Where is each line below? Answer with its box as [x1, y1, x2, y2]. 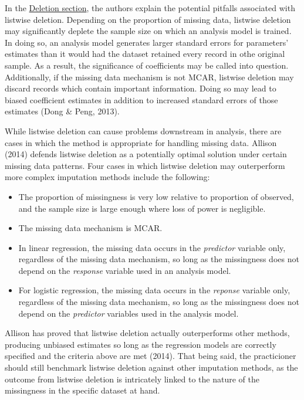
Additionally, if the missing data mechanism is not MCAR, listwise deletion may [5, 70, 294, 83]
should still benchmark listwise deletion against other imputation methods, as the [5, 361, 298, 374]
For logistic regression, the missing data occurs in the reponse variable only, [18, 284, 291, 296]
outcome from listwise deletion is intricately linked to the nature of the [5, 372, 259, 385]
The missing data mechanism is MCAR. [18, 222, 163, 234]
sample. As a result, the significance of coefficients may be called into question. [5, 59, 289, 71]
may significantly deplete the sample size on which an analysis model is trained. [5, 25, 292, 37]
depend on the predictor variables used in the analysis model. [18, 307, 239, 319]
